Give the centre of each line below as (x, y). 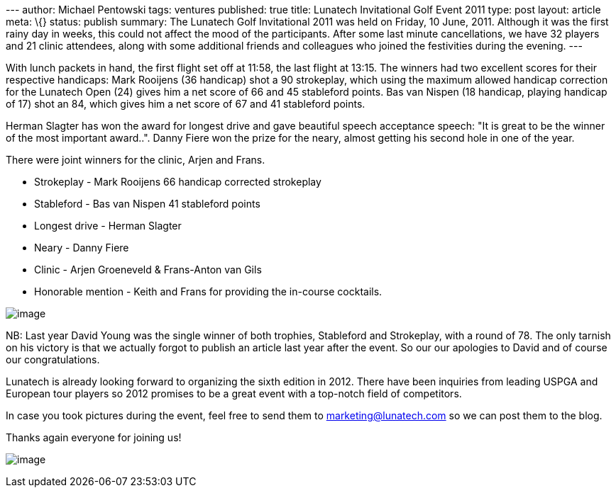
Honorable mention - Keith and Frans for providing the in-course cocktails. (208, 291)
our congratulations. (53, 359)
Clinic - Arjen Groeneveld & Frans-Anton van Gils (148, 270)
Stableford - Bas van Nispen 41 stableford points (147, 204)
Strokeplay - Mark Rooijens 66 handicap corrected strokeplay (178, 182)
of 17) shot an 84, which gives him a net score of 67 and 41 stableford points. (186, 104)
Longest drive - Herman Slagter (108, 226)
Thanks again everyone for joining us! (94, 437)
